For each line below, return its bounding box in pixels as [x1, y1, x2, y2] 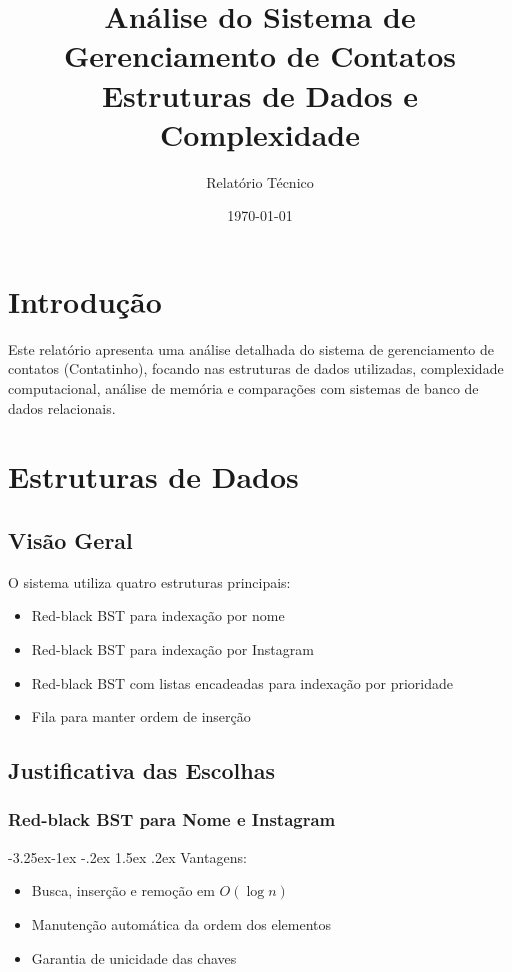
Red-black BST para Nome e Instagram [8, 807, 336, 832]
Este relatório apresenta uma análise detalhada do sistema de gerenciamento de [8, 338, 495, 359]
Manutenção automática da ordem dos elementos [31, 913, 332, 934]
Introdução [8, 280, 162, 321]
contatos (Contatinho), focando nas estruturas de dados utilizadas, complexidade [8, 358, 504, 379]
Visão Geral [8, 524, 133, 555]
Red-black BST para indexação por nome [31, 605, 285, 626]
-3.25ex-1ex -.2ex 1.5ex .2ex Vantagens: [8, 846, 247, 867]
